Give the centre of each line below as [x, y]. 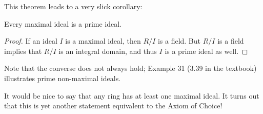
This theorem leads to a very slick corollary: [73, 6]
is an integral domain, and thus [108, 51]
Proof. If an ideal [31, 41]
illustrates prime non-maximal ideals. [63, 78]
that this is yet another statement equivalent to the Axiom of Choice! [113, 106]
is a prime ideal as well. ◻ [206, 51]
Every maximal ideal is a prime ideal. [63, 23]
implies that [23, 51]
